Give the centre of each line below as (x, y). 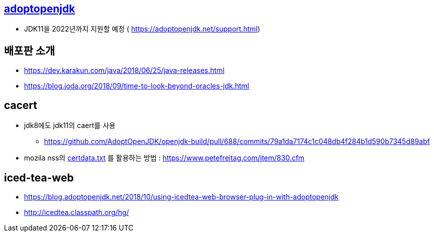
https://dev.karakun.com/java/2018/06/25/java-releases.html (124, 70)
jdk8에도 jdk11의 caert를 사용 (70, 125)
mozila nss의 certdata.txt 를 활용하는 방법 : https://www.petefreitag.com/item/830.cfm (164, 158)
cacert (21, 105)
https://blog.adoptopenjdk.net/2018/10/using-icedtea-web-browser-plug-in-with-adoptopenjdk (181, 196)
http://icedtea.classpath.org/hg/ (77, 212)
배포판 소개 (30, 50)
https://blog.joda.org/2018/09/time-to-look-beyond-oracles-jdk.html (137, 86)
